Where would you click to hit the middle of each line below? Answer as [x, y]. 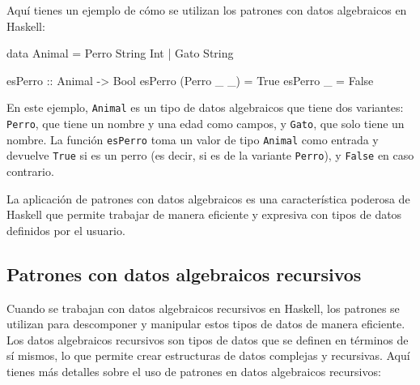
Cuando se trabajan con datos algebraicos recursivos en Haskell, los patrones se [203, 308]
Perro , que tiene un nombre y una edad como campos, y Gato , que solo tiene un [206, 124]
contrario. [30, 171]
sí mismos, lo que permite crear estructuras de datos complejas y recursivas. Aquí [208, 355]
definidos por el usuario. [66, 230]
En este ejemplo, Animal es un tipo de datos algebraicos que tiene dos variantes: [205, 107]
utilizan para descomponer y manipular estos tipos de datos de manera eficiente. [206, 324]
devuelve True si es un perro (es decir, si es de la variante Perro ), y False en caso [210, 155]
